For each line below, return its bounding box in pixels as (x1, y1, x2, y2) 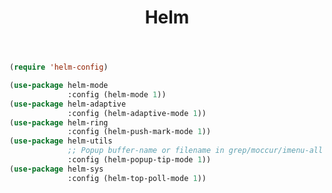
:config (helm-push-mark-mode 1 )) (67, 127, 212, 137)
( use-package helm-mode (9, 81, 109, 91)
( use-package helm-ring (9, 117, 109, 128)
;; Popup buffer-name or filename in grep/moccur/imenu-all (67, 146, 324, 156)
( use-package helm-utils (9, 136, 113, 146)
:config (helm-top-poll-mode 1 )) (67, 173, 207, 183)
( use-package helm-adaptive (9, 99, 127, 109)
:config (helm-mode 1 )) (67, 89, 167, 100)
